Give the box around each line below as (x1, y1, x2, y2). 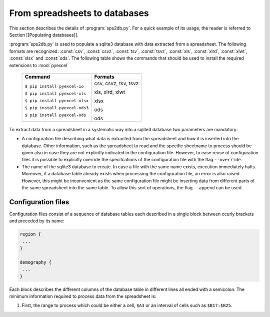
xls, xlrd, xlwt (94, 88, 125, 95)
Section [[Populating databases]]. (9, 32, 78, 38)
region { (19, 231, 41, 237)
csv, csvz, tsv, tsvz (94, 80, 139, 87)
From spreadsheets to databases (9, 8, 149, 19)
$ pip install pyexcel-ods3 (24, 105, 89, 111)
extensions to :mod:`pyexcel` (9, 62, 69, 68)
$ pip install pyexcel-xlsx (24, 98, 89, 104)
